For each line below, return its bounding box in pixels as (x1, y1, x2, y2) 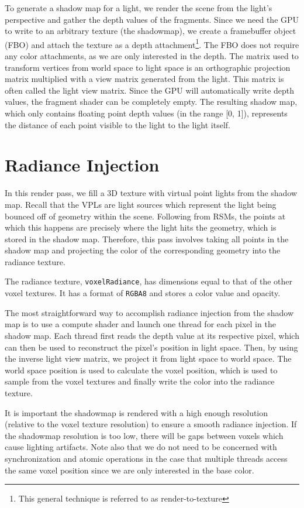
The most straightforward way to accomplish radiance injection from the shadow (5, 306, 293, 318)
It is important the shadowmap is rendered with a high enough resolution (5, 406, 268, 418)
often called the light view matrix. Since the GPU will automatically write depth (5, 84, 295, 96)
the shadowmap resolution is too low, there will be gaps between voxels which (5, 429, 284, 441)
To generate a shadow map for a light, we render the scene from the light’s (5, 2, 272, 13)
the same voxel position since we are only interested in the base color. (5, 464, 254, 476)
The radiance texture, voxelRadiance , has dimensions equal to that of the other (5, 275, 293, 287)
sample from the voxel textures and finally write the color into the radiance (5, 375, 275, 387)
